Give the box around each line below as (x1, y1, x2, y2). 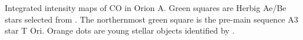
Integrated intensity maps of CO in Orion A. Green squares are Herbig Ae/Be (5, 2, 286, 13)
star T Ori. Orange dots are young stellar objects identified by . (5, 24, 235, 37)
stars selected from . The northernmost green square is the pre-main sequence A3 (5, 13, 298, 25)
